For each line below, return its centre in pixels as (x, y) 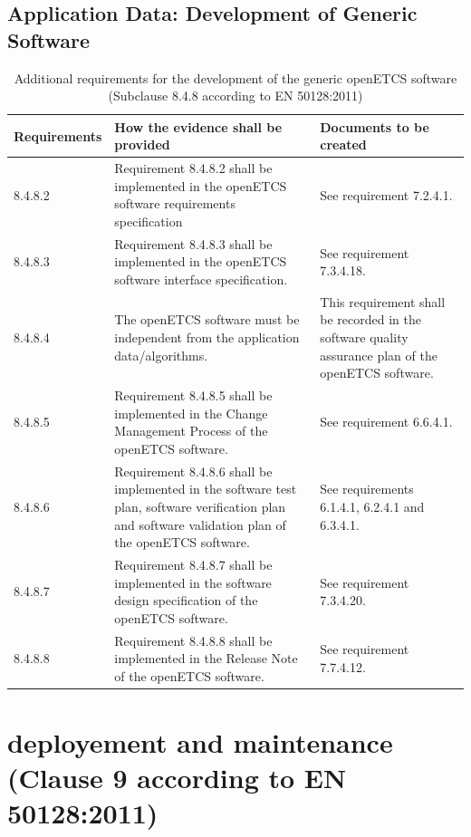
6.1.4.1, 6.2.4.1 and (372, 506)
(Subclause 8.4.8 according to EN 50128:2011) (235, 96)
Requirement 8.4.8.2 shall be (193, 168)
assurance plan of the (379, 355)
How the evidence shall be (198, 126)
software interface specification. (201, 279)
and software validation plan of (200, 524)
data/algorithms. (161, 355)
